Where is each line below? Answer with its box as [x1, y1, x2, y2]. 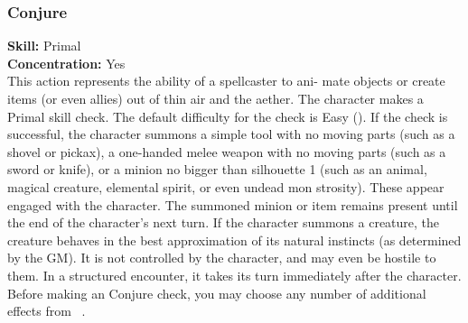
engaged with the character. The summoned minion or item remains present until [7, 195, 458, 214]
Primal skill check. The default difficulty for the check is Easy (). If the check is [7, 106, 448, 125]
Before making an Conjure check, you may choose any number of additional [7, 283, 426, 302]
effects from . [7, 301, 86, 320]
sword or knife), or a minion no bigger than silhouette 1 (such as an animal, [7, 160, 427, 179]
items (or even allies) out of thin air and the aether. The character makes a [7, 89, 424, 107]
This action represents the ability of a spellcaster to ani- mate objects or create [7, 71, 445, 90]
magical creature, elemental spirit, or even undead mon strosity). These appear [7, 177, 445, 196]
